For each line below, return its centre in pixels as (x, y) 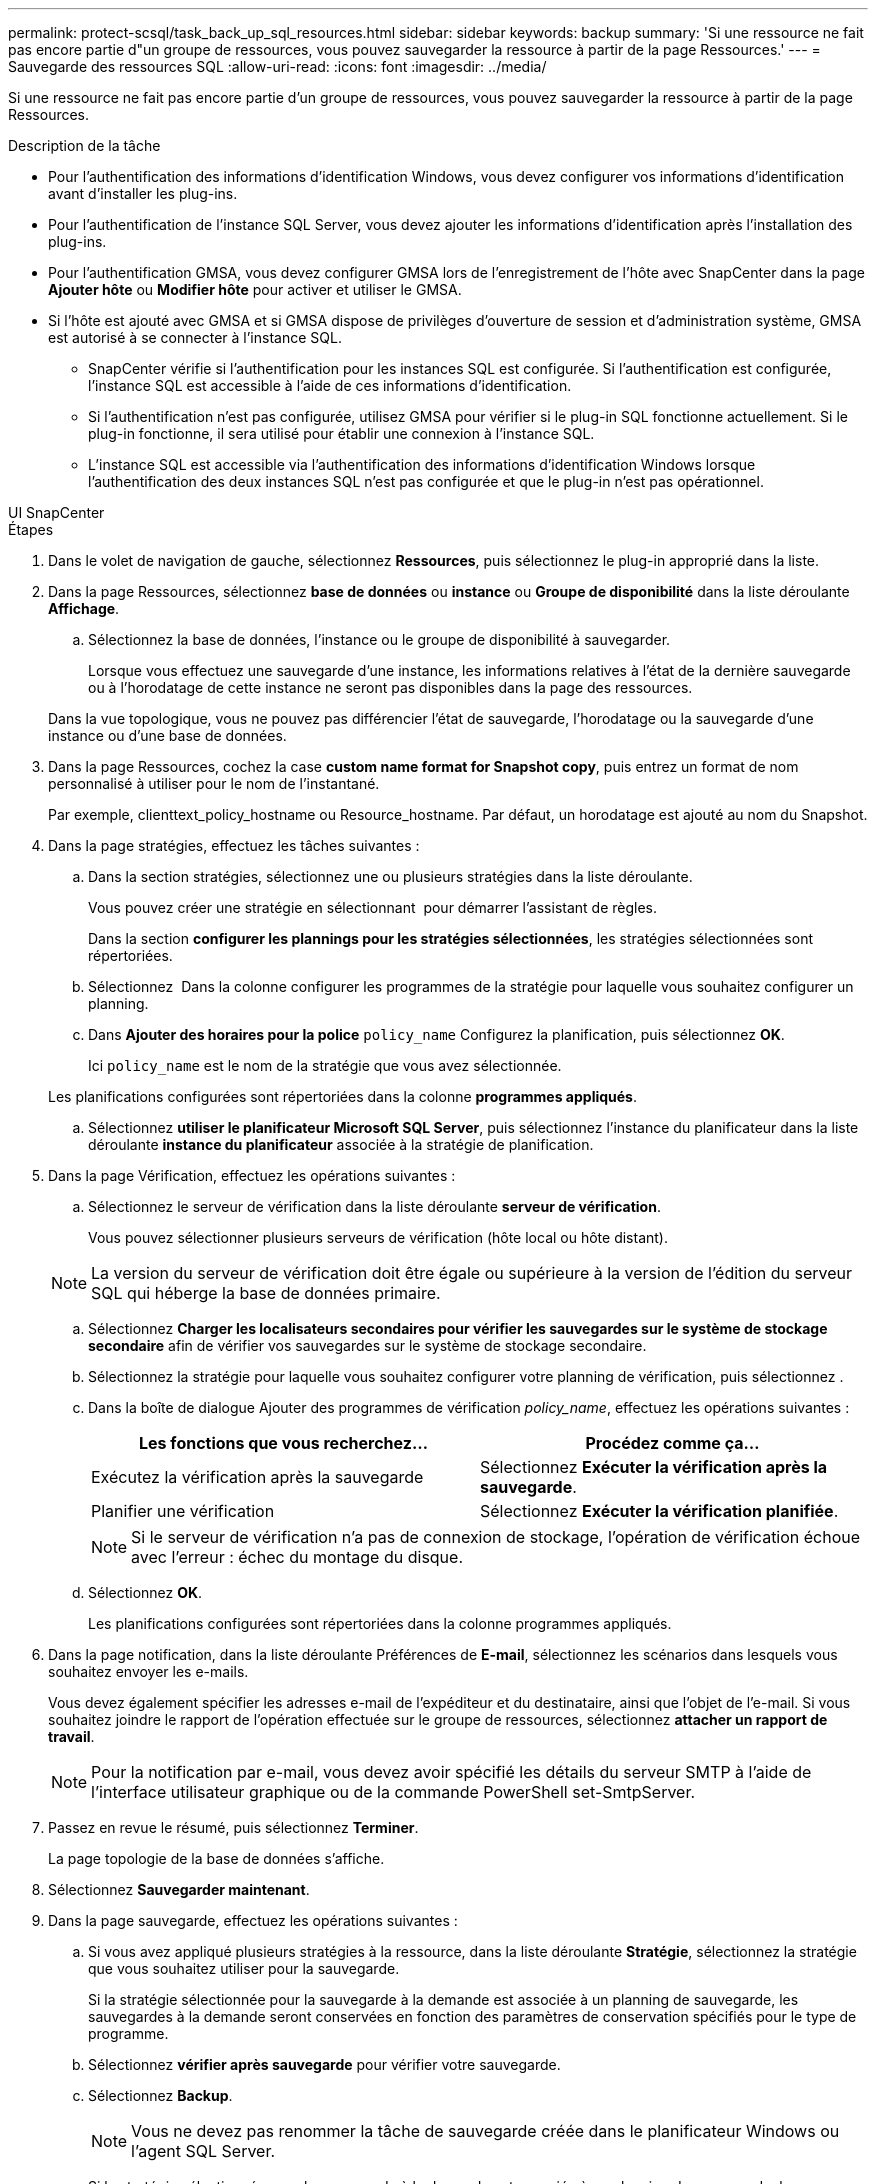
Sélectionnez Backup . (160, 2095)
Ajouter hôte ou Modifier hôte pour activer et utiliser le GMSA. (255, 289)
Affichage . (84, 608)
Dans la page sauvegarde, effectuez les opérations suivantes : (253, 1920)
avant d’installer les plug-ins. (143, 193)
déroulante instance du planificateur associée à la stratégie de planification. (341, 1144)
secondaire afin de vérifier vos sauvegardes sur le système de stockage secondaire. (367, 1345)
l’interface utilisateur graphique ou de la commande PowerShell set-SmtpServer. (393, 1792)
